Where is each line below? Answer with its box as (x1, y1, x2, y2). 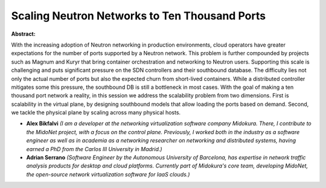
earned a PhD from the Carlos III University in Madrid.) (26, 145, 162, 152)
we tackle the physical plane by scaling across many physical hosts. (11, 109, 181, 116)
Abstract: (11, 30, 36, 37)
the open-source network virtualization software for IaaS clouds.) (26, 170, 190, 178)
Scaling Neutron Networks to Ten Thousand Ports (11, 9, 266, 22)
